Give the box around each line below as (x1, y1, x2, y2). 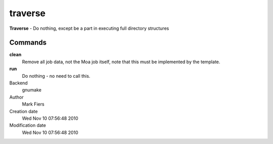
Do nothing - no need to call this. (22, 73, 90, 79)
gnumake (22, 87, 41, 93)
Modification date (9, 122, 47, 128)
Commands (9, 38, 47, 47)
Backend (9, 80, 28, 86)
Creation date (9, 108, 38, 114)
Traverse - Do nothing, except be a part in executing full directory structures (9, 25, 169, 31)
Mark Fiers (22, 101, 45, 107)
